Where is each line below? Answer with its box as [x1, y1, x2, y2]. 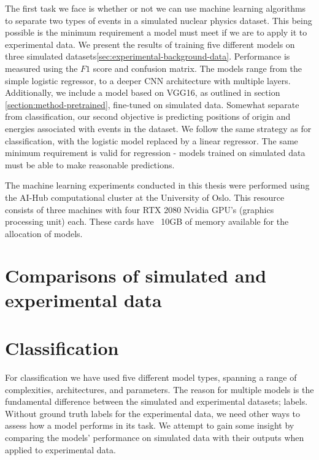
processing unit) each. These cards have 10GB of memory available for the [5, 215, 289, 228]
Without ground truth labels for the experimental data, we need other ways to [5, 407, 301, 419]
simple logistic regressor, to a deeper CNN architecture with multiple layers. [5, 74, 291, 87]
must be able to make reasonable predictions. [5, 158, 175, 171]
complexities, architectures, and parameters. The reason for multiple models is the [5, 383, 314, 396]
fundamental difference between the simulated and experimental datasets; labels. [5, 395, 308, 408]
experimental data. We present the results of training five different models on [5, 37, 295, 50]
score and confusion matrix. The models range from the [93, 61, 302, 74]
